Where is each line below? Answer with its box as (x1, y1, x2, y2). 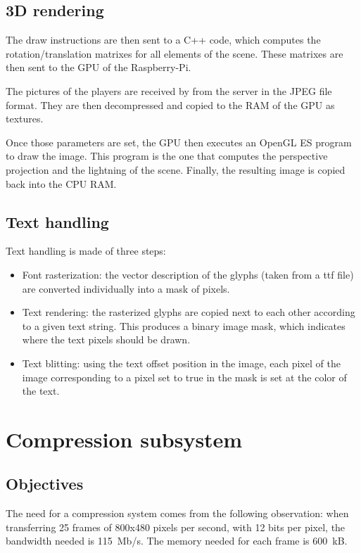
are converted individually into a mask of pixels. (22, 281, 230, 295)
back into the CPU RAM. (6, 176, 117, 191)
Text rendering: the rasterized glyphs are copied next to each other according (22, 305, 355, 319)
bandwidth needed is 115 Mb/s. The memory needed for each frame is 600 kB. (6, 533, 348, 548)
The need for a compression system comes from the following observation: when (6, 506, 349, 521)
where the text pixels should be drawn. (22, 332, 191, 347)
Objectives (6, 473, 84, 495)
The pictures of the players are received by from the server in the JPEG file (6, 83, 332, 98)
